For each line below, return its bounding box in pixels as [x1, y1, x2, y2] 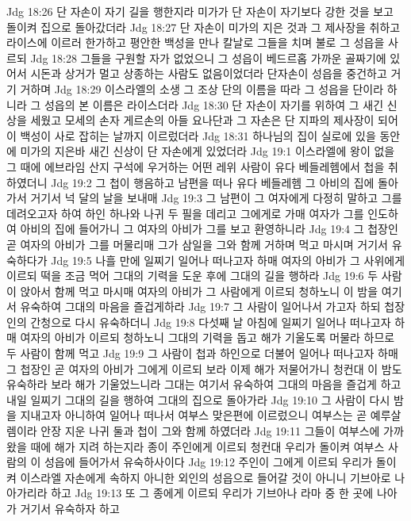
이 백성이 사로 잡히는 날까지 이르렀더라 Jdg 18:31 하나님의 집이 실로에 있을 [6, 127, 376, 144]
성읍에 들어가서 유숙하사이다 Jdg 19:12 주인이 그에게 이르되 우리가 [44, 454, 373, 470]
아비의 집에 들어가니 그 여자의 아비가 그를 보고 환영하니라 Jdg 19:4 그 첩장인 [20, 220, 398, 237]
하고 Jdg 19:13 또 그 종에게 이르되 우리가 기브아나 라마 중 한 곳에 [51, 485, 374, 501]
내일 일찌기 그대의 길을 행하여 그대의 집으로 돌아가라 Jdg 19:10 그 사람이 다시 [6, 391, 390, 408]
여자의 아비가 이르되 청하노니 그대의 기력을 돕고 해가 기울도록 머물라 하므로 [20, 329, 395, 346]
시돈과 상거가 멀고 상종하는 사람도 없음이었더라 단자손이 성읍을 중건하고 [30, 65, 387, 82]
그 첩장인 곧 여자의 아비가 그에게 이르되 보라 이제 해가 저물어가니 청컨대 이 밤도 [6, 360, 402, 377]
